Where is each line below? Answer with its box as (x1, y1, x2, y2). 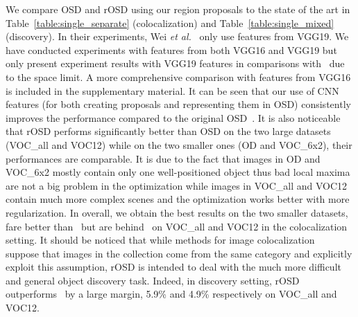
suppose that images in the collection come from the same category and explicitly (6, 246, 352, 260)
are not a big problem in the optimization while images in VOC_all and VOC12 (6, 178, 348, 192)
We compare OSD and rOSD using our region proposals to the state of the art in (6, 2, 350, 16)
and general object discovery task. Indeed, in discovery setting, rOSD (6, 273, 300, 287)
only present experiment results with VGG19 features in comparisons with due (6, 56, 345, 71)
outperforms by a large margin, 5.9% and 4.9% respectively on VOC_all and (6, 287, 337, 301)
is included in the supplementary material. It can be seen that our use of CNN (6, 83, 339, 98)
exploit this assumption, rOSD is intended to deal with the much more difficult (6, 260, 341, 274)
